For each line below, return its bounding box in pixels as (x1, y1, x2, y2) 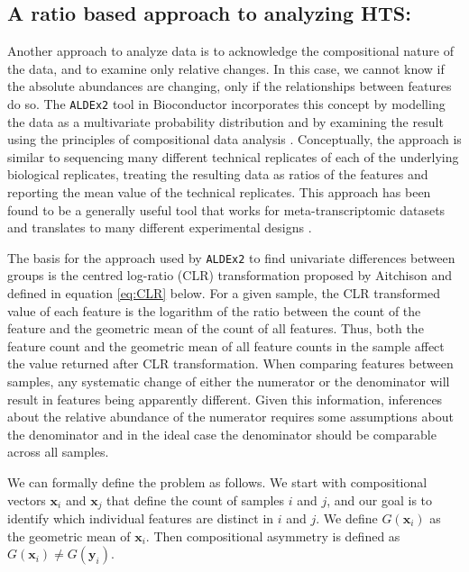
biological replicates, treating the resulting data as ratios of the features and (7, 165, 428, 184)
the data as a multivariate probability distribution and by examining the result (7, 112, 444, 131)
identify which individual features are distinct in (7, 509, 274, 528)
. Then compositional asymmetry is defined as (145, 526, 400, 545)
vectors (7, 490, 46, 509)
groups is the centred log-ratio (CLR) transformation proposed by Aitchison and (7, 266, 452, 285)
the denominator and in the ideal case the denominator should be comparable (7, 424, 437, 443)
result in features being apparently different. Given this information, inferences (7, 389, 443, 408)
